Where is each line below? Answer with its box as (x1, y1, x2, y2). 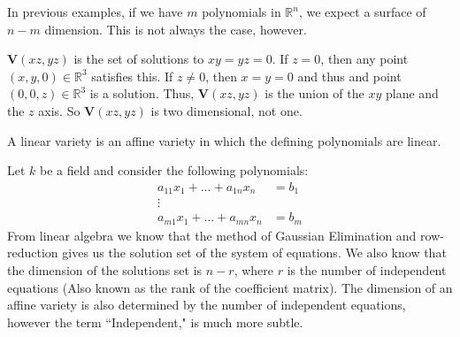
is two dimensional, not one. (150, 101, 303, 119)
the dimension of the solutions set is (7, 260, 203, 279)
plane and (385, 84, 439, 103)
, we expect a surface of (298, 3, 426, 20)
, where (234, 260, 273, 279)
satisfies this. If (91, 66, 173, 85)
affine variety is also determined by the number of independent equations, (7, 295, 406, 314)
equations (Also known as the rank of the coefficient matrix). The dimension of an (7, 278, 453, 296)
